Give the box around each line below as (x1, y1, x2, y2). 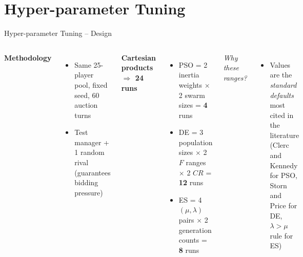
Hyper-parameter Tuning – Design (4, 28, 112, 38)
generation (178, 224, 212, 235)
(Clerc (270, 140, 289, 150)
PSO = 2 (178, 59, 208, 70)
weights (178, 79, 203, 90)
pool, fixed (74, 79, 108, 90)
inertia (178, 69, 199, 80)
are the (270, 69, 292, 80)
